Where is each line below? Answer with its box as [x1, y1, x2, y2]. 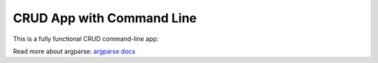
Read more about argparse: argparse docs [13, 47, 136, 55]
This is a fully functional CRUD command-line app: [13, 35, 159, 43]
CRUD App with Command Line [13, 10, 197, 26]
